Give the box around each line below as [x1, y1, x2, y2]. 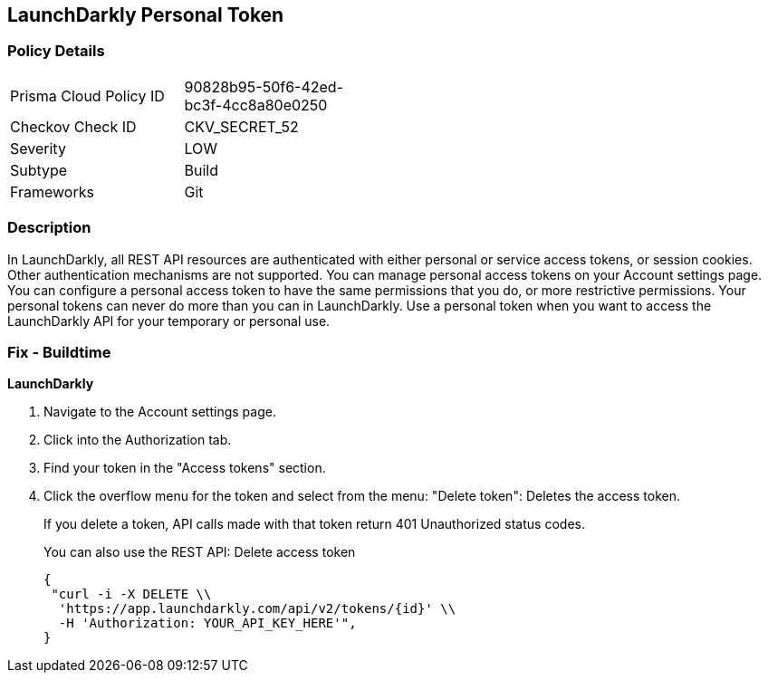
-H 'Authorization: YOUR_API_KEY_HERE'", [58, 616, 357, 631]
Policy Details [7, 42, 105, 61]
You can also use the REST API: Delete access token [43, 544, 356, 560]
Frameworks [10, 182, 94, 201]
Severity [10, 139, 66, 158]
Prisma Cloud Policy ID [10, 86, 165, 105]
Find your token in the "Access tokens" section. [43, 460, 326, 476]
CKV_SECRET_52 [184, 117, 299, 136]
